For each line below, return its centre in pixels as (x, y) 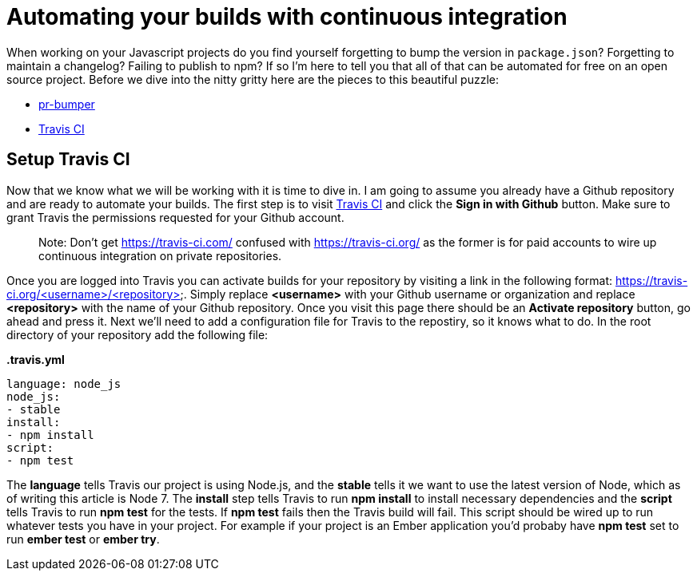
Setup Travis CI (68, 160)
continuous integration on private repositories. (160, 255)
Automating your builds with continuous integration (287, 17)
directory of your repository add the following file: (137, 334)
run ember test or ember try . (83, 539)
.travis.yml (36, 359)
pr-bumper (67, 104)
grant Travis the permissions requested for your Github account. (175, 217)
